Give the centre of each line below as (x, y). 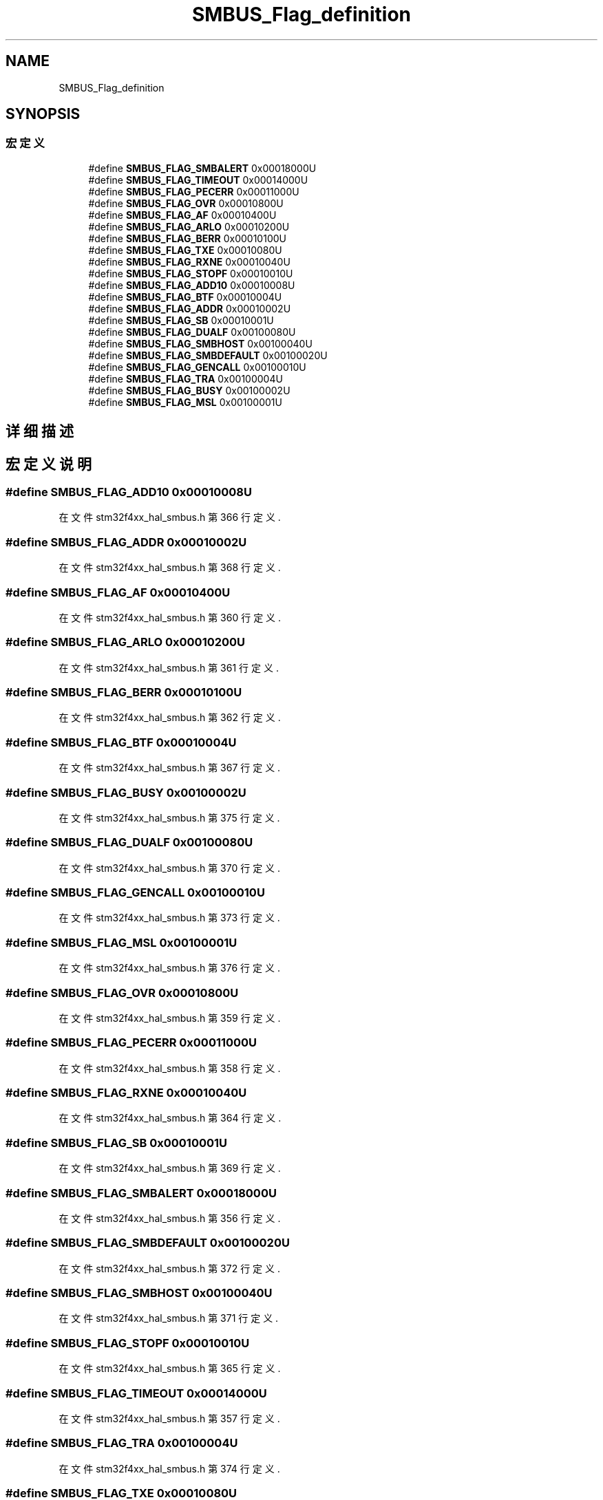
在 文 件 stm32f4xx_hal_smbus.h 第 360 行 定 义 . (170, 617)
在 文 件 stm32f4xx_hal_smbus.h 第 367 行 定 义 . (170, 768)
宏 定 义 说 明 (49, 464)
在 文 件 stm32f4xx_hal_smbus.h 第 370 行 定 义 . (170, 868)
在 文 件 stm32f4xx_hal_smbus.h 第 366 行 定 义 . (170, 517)
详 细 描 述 (40, 431)
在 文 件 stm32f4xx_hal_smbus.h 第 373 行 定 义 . (169, 918)
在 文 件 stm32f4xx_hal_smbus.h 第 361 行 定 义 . (169, 667)
